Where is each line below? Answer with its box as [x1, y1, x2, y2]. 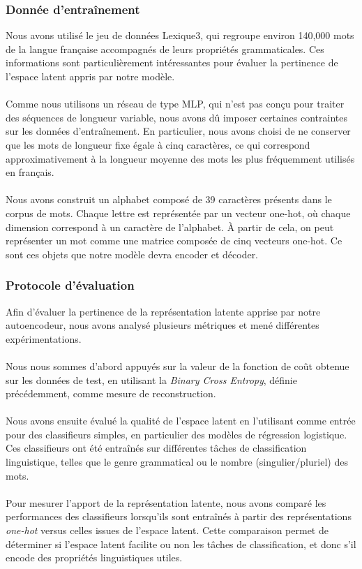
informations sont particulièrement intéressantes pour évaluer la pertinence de [6, 55, 338, 70]
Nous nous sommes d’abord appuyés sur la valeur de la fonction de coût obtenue [6, 358, 349, 373]
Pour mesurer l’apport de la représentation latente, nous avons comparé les [6, 495, 326, 510]
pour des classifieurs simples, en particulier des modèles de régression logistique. [6, 427, 347, 441]
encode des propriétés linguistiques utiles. [6, 550, 183, 565]
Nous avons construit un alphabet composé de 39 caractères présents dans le [6, 192, 332, 207]
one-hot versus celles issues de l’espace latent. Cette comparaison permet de [6, 523, 329, 538]
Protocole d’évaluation [6, 276, 135, 294]
